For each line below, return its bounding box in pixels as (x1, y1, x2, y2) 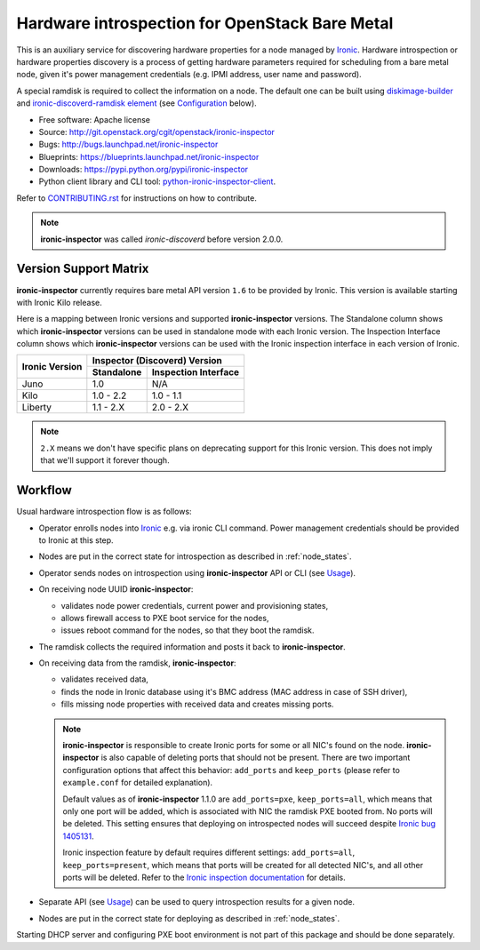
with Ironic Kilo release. (16, 297, 102, 307)
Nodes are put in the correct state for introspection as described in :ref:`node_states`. (38, 551, 352, 562)
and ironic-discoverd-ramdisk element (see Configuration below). (16, 98, 257, 108)
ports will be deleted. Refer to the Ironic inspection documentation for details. (62, 872, 346, 882)
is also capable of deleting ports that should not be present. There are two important (100, 752, 411, 763)
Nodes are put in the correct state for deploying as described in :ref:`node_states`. (38, 913, 340, 923)
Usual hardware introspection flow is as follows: (16, 507, 192, 517)
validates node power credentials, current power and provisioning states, (60, 600, 329, 611)
